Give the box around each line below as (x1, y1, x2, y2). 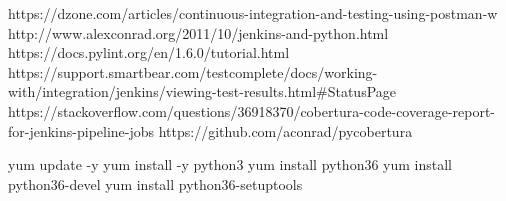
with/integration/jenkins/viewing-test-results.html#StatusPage (8, 81, 397, 102)
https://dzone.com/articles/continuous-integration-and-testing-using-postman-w (8, 3, 498, 23)
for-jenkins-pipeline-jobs (8, 120, 155, 141)
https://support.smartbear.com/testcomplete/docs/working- (8, 61, 378, 82)
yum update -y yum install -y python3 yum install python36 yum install (8, 154, 453, 175)
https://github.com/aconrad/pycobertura (158, 120, 413, 141)
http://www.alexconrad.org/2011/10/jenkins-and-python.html (8, 22, 389, 43)
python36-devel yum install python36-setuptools (8, 173, 303, 194)
